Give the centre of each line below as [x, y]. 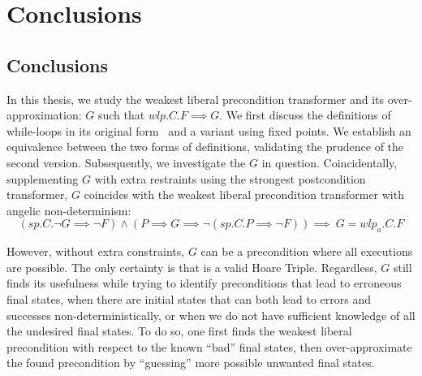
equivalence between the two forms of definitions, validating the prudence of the [205, 147]
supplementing [43, 178]
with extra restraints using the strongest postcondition [230, 178]
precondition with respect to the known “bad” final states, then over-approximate [209, 346]
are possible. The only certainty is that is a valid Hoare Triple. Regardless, [192, 267]
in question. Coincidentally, [329, 162]
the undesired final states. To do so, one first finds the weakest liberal [179, 331]
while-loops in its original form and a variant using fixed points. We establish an [209, 130]
